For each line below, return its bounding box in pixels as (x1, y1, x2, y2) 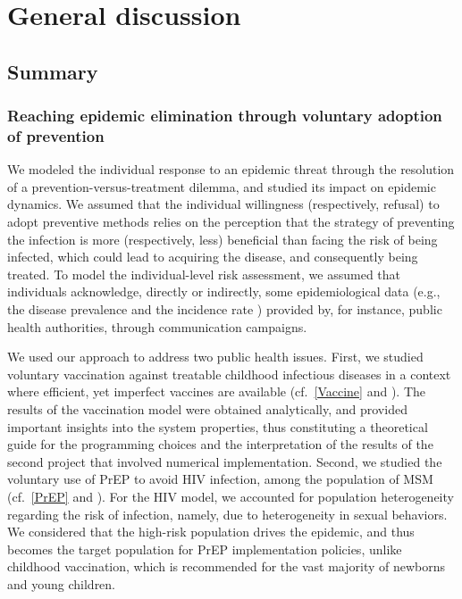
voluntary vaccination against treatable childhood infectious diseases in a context (7, 364, 451, 383)
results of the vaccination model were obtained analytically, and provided (7, 400, 407, 419)
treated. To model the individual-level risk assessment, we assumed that (7, 264, 401, 283)
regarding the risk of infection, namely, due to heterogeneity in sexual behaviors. (7, 504, 448, 523)
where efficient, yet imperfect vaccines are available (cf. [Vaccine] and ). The (7, 382, 425, 401)
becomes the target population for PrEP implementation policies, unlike (7, 539, 402, 558)
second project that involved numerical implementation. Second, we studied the (7, 452, 442, 470)
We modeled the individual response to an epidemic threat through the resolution (7, 160, 455, 179)
